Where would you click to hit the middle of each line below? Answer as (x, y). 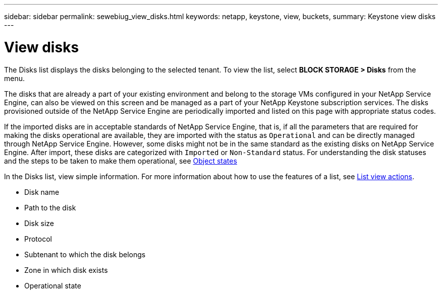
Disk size (39, 223)
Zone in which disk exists (66, 270)
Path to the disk (50, 207)
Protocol (38, 239)
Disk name (42, 192)
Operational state (53, 285)
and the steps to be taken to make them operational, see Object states (121, 161)
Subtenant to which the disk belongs (85, 254)
